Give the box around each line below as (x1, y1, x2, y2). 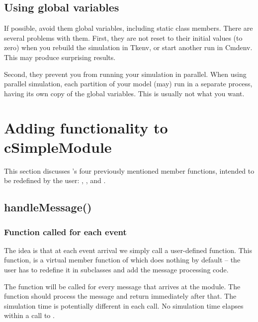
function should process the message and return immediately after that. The (4, 291, 237, 301)
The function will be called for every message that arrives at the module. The (4, 281, 241, 291)
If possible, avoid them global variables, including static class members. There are (4, 23, 253, 33)
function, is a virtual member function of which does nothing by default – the (4, 255, 241, 265)
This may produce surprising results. (4, 52, 116, 62)
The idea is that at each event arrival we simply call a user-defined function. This (4, 245, 252, 255)
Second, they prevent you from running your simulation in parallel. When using (4, 68, 247, 79)
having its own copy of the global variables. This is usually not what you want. (4, 88, 245, 98)
